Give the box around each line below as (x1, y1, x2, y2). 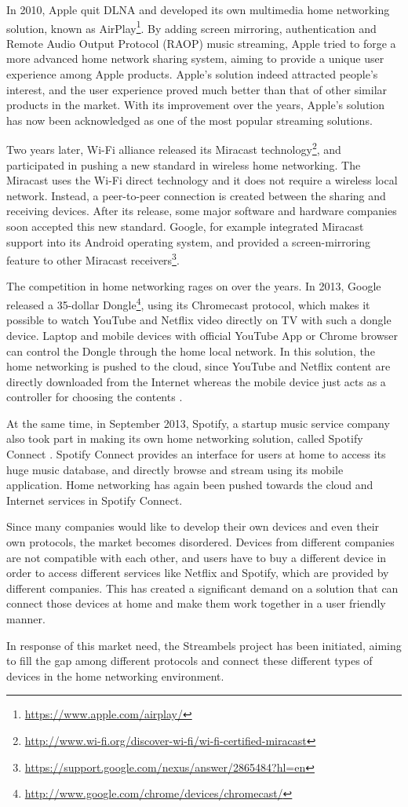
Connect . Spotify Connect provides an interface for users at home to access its (6, 446, 386, 462)
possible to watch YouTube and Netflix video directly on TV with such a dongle (6, 312, 392, 328)
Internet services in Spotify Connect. (6, 491, 183, 508)
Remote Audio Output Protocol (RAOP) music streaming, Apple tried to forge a (6, 35, 396, 51)
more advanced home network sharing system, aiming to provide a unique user (6, 50, 384, 67)
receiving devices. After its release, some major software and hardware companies (6, 203, 397, 219)
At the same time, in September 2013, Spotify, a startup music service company (6, 414, 390, 431)
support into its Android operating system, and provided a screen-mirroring (6, 233, 370, 250)
